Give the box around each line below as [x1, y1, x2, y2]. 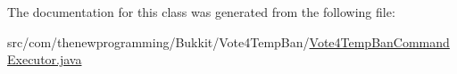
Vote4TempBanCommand [309, 32, 450, 51]
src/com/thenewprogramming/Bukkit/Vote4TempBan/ [7, 32, 310, 51]
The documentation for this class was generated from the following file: [7, 3, 395, 21]
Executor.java [7, 50, 82, 69]
